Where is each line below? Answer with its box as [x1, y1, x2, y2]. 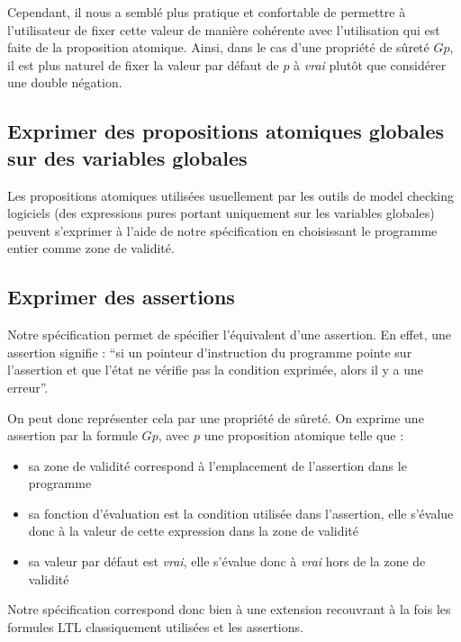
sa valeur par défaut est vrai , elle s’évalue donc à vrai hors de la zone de [28, 552, 426, 571]
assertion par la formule [7, 426, 138, 445]
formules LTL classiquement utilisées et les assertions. [7, 617, 303, 636]
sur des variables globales [7, 143, 248, 171]
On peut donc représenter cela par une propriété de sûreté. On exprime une [7, 408, 424, 427]
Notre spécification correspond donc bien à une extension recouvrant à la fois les [7, 600, 451, 619]
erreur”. [7, 377, 49, 396]
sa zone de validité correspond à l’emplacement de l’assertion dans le [28, 456, 407, 475]
